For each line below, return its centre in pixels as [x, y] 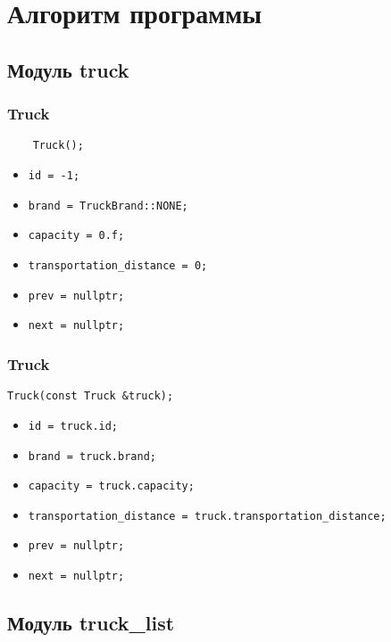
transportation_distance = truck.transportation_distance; [207, 516]
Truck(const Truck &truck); [91, 396]
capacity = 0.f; [76, 236]
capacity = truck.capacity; [111, 486]
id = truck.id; [73, 426]
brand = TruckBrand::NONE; [108, 206]
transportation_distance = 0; [118, 266]
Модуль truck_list [91, 623]
